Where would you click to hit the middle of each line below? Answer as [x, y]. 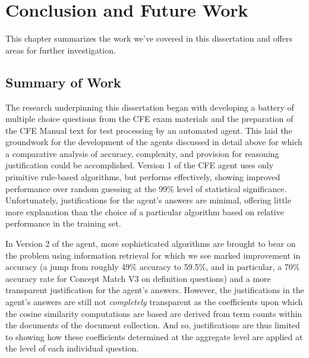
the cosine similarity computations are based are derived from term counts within [154, 313]
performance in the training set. [63, 223]
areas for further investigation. [61, 50]
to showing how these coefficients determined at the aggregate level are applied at [154, 336]
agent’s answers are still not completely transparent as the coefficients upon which [154, 302]
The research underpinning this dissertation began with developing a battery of [150, 107]
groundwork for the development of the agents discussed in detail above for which [154, 142]
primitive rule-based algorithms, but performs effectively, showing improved [143, 177]
